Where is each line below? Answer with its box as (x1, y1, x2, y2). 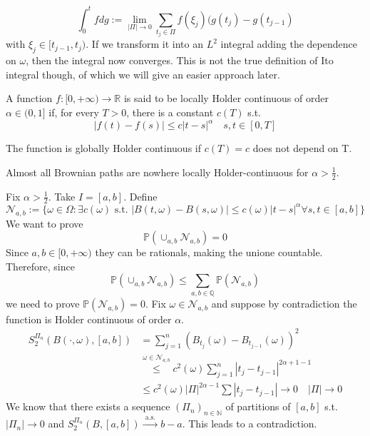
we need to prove (6, 295, 80, 310)
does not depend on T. (252, 141, 352, 156)
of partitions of (225, 399, 291, 414)
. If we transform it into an (86, 36, 203, 51)
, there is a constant (126, 105, 214, 120)
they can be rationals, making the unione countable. (95, 245, 323, 260)
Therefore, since (6, 258, 75, 273)
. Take (48, 188, 76, 203)
